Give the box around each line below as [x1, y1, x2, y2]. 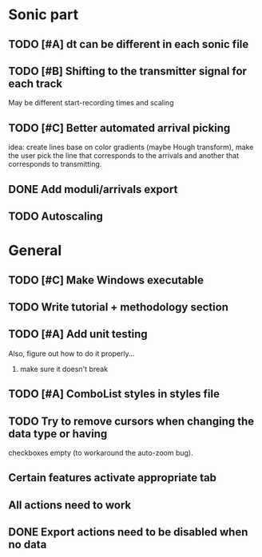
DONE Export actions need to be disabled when [8, 525, 248, 539]
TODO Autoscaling [8, 209, 104, 223]
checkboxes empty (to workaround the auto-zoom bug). [8, 448, 193, 457]
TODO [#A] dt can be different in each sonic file [8, 38, 249, 51]
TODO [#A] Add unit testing [8, 327, 148, 341]
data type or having [8, 427, 108, 440]
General [8, 242, 62, 260]
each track [8, 77, 62, 90]
